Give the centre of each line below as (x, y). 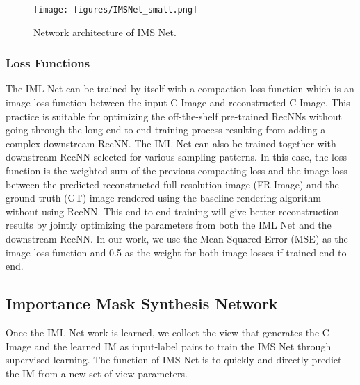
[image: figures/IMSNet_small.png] (116, 10)
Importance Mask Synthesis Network (142, 303)
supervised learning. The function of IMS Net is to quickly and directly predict (174, 360)
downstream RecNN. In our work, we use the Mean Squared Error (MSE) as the (177, 238)
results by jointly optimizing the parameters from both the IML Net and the (169, 225)
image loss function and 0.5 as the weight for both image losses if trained (161, 252)
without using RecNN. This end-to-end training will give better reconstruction (173, 211)
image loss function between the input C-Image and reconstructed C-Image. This (178, 103)
